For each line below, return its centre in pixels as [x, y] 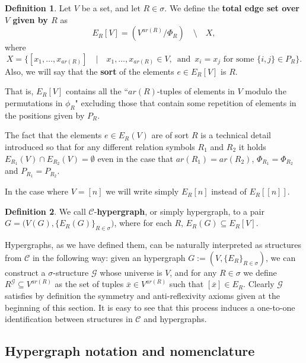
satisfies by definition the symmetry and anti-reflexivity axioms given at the [143, 296]
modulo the [266, 91]
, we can [281, 257]
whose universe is [131, 272]
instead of [229, 191]
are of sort [170, 135]
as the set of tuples [89, 284]
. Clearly [259, 284]
